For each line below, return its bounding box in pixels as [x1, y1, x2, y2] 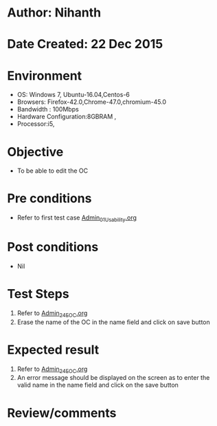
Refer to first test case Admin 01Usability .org [16, 213, 137, 223]
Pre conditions [7, 191, 92, 206]
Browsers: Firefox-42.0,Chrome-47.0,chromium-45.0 [16, 98, 167, 106]
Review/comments [7, 405, 117, 420]
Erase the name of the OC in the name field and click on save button [16, 318, 211, 326]
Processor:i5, [16, 120, 55, 128]
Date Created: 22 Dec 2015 [7, 36, 163, 52]
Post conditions [7, 239, 99, 255]
